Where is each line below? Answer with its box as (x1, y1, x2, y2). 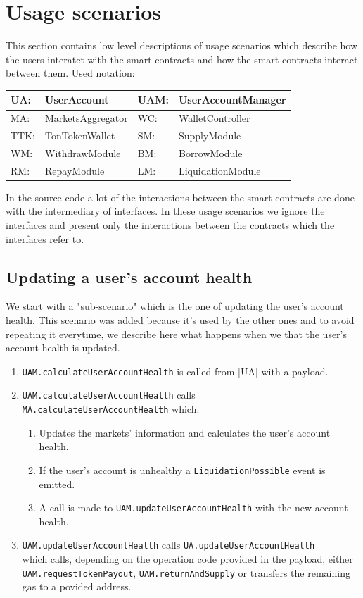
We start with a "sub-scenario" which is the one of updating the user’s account (6, 299, 344, 313)
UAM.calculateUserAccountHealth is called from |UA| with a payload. (22, 363, 329, 378)
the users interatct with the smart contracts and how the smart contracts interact (6, 51, 358, 66)
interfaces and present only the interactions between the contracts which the (6, 218, 335, 232)
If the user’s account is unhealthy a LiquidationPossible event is (39, 462, 326, 477)
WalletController (178, 111, 250, 125)
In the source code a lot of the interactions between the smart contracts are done (6, 189, 355, 204)
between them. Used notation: (6, 66, 135, 80)
